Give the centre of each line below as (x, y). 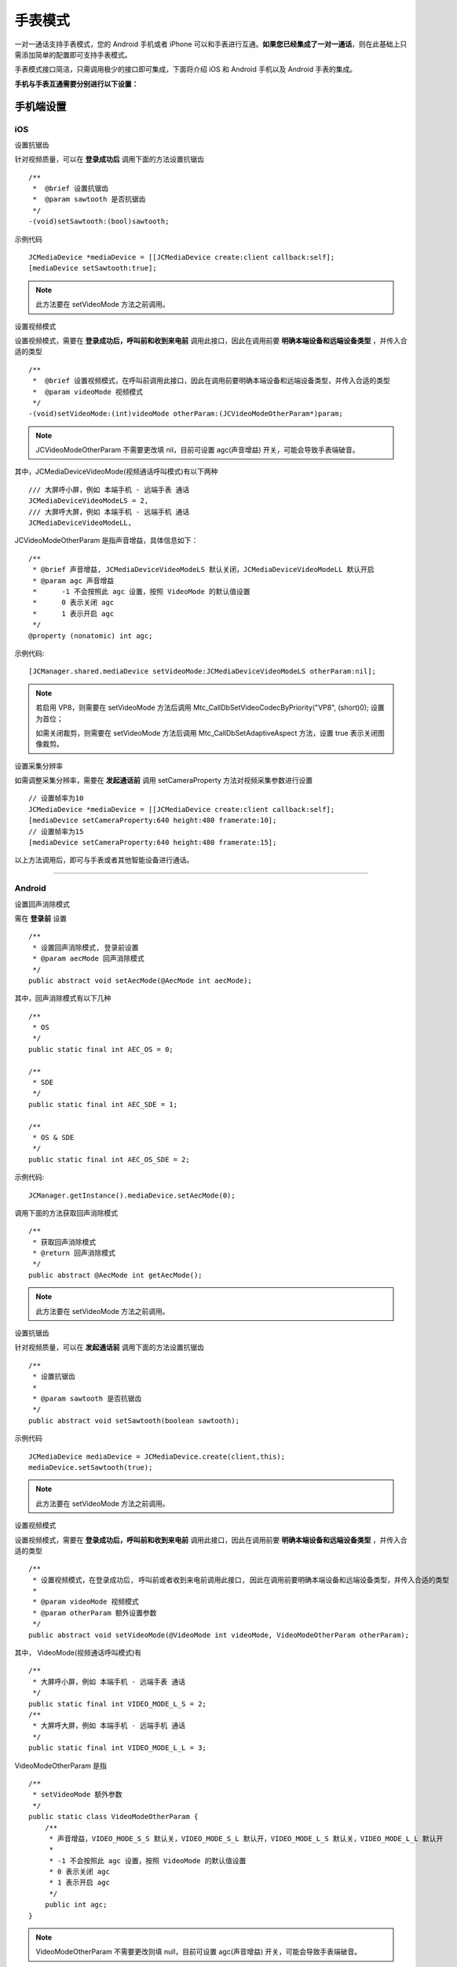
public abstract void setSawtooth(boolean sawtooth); (134, 1421)
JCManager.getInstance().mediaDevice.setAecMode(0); (132, 1195)
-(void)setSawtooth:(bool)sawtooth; (99, 221)
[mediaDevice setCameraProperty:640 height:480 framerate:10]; (153, 821)
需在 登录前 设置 (40, 918)
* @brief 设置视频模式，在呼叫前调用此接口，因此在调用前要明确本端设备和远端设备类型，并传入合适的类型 (211, 381)
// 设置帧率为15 (56, 831)
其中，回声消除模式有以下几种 (63, 998)
